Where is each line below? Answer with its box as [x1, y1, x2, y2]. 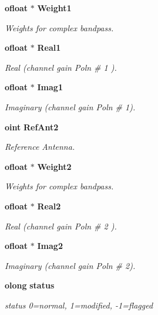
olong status [5, 279, 55, 291]
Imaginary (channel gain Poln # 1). [5, 100, 136, 113]
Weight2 [37, 160, 72, 172]
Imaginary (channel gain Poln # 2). [5, 259, 136, 271]
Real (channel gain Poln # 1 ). [5, 61, 117, 73]
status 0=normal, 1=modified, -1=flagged [5, 298, 153, 311]
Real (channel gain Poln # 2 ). [5, 219, 117, 232]
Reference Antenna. [5, 140, 75, 153]
